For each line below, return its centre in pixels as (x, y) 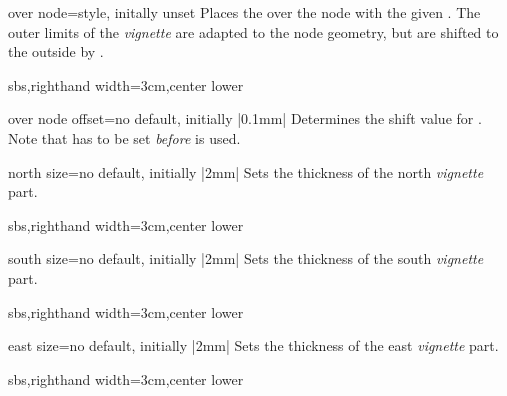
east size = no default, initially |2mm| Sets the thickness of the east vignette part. (253, 345)
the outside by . (56, 51)
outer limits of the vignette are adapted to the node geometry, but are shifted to (253, 31)
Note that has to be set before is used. (124, 137)
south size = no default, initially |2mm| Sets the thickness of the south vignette (246, 258)
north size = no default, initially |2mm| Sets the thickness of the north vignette (246, 171)
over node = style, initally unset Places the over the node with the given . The (244, 12)
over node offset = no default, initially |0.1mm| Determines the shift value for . (245, 118)
